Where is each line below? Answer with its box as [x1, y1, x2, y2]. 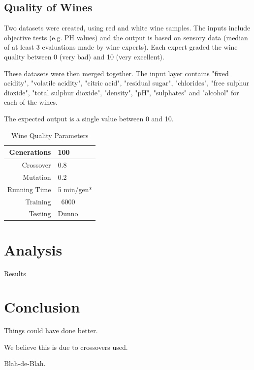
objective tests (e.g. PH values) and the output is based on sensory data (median [4, 32, 248, 42]
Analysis [4, 239, 63, 259]
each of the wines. [4, 97, 58, 107]
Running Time [7, 184, 51, 194]
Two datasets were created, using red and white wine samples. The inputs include [4, 23, 251, 33]
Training [25, 196, 51, 206]
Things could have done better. [4, 325, 98, 336]
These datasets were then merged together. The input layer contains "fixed [4, 68, 229, 78]
